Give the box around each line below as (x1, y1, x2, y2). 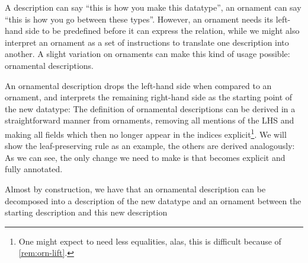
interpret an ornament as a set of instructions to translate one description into (5, 36, 289, 48)
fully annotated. (5, 163, 63, 175)
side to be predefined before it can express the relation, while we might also (25, 24, 300, 37)
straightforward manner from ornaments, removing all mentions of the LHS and (5, 114, 294, 126)
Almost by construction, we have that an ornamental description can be (5, 182, 266, 195)
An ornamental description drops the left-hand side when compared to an (5, 79, 272, 91)
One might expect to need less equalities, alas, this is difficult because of (18, 235, 281, 247)
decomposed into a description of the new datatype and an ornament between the (5, 194, 301, 207)
